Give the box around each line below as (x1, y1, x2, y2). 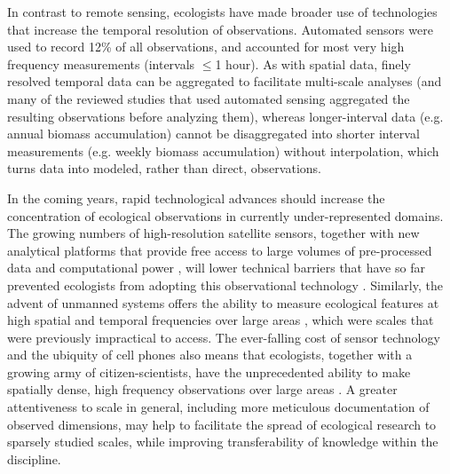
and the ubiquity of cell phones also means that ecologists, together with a (7, 345, 413, 364)
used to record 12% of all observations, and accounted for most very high (7, 37, 405, 56)
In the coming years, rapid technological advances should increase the (7, 188, 385, 207)
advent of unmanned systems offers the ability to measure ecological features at (7, 293, 439, 312)
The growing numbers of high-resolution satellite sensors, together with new (7, 224, 420, 242)
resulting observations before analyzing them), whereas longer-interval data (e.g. (7, 107, 444, 125)
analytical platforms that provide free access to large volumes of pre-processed (7, 241, 432, 259)
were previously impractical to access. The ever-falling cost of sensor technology (7, 328, 440, 346)
